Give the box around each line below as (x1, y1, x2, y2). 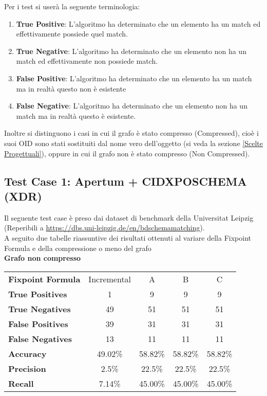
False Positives (8, 317, 68, 330)
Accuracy (8, 347, 47, 359)
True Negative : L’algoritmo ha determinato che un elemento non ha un (16, 45, 246, 56)
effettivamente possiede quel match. (16, 28, 128, 39)
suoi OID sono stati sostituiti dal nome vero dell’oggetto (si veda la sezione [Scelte (4, 137, 263, 148)
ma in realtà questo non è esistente (16, 83, 126, 94)
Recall (8, 377, 34, 389)
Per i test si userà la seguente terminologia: (4, 1, 140, 11)
